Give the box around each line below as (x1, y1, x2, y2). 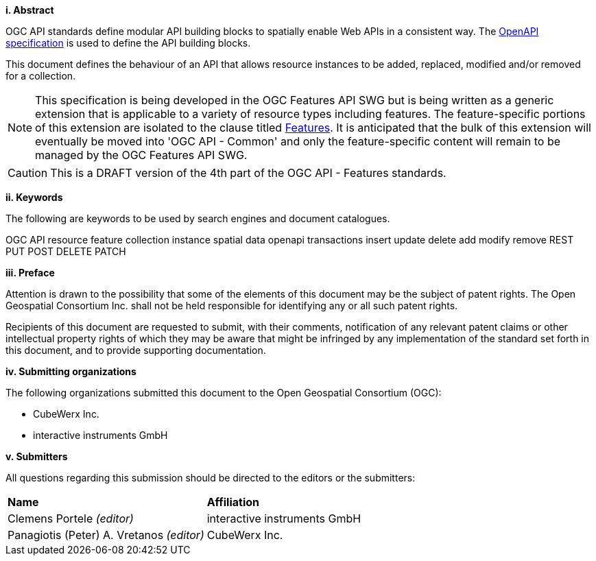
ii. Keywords (5, 191, 63, 203)
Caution (8, 166, 48, 180)
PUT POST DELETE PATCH (5, 246, 126, 257)
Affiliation (206, 495, 259, 509)
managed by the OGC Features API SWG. (35, 148, 248, 162)
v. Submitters (5, 451, 68, 462)
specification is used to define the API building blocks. (5, 37, 251, 49)
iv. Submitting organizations (5, 366, 136, 377)
